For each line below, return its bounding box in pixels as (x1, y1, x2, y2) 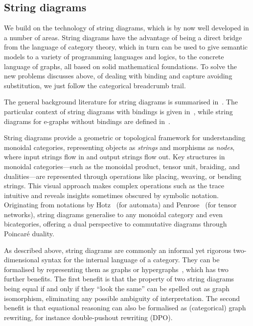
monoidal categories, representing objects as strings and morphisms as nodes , (4, 142, 235, 152)
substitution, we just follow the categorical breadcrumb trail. (4, 80, 186, 90)
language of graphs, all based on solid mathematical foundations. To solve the (4, 61, 237, 71)
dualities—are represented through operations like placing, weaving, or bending (4, 171, 242, 181)
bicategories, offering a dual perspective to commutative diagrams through (4, 219, 227, 229)
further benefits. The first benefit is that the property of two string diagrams (4, 274, 234, 284)
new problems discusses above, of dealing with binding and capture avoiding (4, 71, 232, 81)
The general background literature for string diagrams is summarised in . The (4, 97, 238, 107)
